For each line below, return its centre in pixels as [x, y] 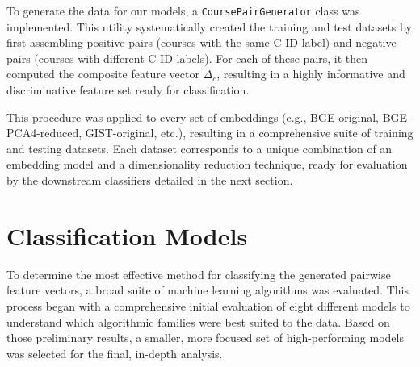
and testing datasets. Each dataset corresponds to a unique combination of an [199, 148]
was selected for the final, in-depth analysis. [115, 353]
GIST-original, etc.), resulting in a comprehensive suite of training [249, 133]
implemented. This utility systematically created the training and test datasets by [209, 26]
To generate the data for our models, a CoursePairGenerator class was [183, 10]
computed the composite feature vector [103, 74]
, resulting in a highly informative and [311, 74]
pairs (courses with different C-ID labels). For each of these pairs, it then [187, 58]
